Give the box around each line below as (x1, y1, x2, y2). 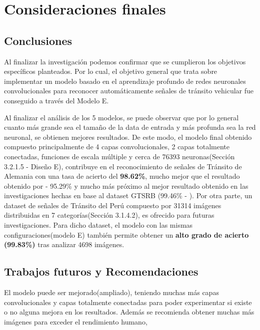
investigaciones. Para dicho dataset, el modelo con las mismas (4, 220, 193, 230)
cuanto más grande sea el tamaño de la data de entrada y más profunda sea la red (4, 122, 256, 132)
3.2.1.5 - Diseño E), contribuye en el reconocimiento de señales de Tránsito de (4, 161, 242, 171)
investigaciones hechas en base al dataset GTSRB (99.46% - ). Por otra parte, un (4, 190, 252, 201)
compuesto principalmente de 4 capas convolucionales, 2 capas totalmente (4, 141, 230, 152)
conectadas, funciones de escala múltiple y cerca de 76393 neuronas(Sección (4, 151, 235, 161)
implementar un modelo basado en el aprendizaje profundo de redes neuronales (4, 75, 246, 86)
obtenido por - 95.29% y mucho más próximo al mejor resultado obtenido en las (4, 180, 248, 191)
